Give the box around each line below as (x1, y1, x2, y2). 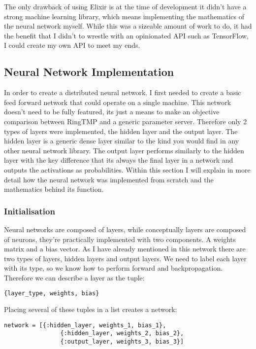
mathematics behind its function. (4, 184, 104, 194)
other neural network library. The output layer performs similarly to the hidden (4, 145, 244, 155)
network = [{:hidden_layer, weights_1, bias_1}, (4, 321, 166, 329)
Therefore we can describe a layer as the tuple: (4, 272, 145, 282)
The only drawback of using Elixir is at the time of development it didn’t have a (4, 1, 247, 11)
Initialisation (4, 205, 55, 217)
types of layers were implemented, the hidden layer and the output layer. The (4, 126, 238, 136)
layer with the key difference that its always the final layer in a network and (4, 155, 233, 165)
